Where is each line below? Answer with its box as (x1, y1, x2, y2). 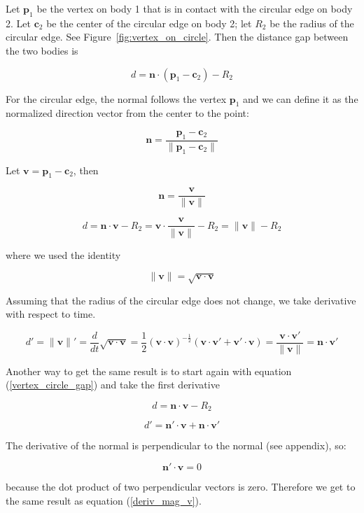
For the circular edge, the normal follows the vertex (6, 91, 227, 106)
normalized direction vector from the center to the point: (6, 106, 249, 120)
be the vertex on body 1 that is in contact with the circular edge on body (36, 1, 353, 15)
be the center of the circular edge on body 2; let (46, 15, 252, 30)
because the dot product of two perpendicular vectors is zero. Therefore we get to (6, 479, 356, 493)
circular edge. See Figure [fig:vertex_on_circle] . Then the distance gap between (6, 29, 349, 44)
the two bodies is (6, 43, 78, 57)
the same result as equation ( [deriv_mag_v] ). (6, 493, 202, 507)
